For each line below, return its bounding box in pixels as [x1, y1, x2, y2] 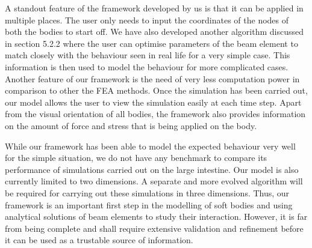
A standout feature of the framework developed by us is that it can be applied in [5, 2, 304, 14]
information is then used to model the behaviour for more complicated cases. [5, 60, 289, 73]
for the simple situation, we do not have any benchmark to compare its [5, 151, 267, 164]
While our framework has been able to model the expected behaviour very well [5, 139, 296, 152]
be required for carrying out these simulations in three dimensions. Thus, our [5, 186, 290, 199]
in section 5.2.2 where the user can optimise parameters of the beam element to [5, 37, 298, 49]
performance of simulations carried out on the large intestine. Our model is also [5, 163, 299, 175]
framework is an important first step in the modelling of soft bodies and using [5, 198, 293, 211]
